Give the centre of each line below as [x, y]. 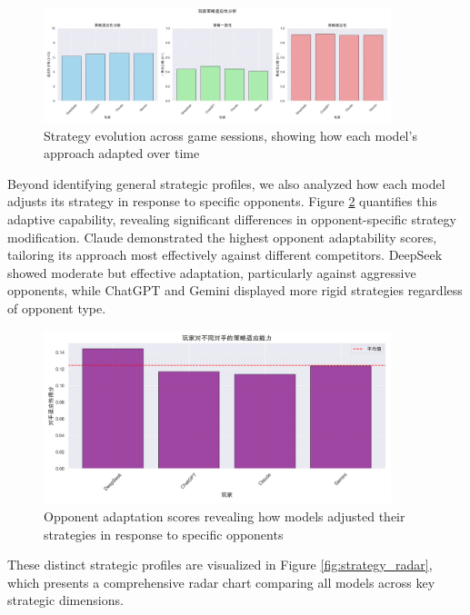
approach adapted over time [122, 153]
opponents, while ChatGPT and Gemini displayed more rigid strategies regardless [235, 290]
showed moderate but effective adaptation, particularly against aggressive [212, 272]
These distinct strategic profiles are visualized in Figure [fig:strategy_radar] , [220, 565]
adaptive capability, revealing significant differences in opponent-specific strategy [232, 219]
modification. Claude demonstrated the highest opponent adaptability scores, [222, 237]
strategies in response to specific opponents [164, 534]
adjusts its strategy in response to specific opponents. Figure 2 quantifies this [222, 201]
